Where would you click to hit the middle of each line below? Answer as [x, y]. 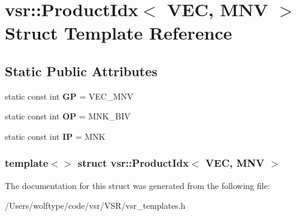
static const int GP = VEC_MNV [69, 96]
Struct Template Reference [119, 33]
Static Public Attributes [81, 70]
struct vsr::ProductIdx [133, 163]
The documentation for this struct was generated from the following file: [138, 185]
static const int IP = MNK [55, 136]
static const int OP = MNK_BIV [68, 116]
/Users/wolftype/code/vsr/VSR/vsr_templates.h [95, 205]
